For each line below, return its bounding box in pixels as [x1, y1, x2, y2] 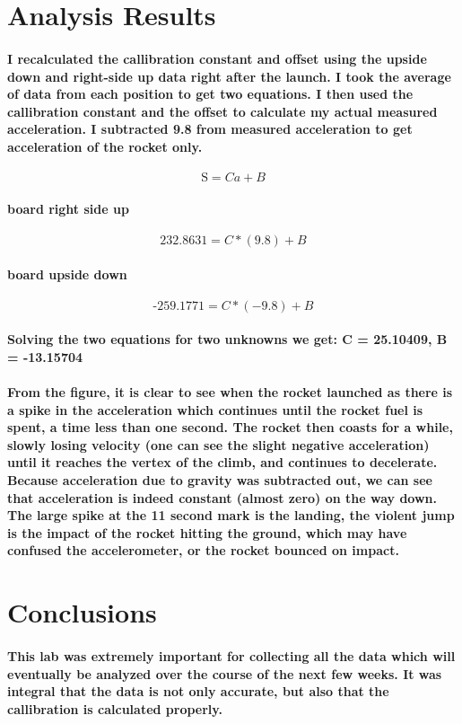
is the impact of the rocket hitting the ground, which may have [7, 523, 407, 542]
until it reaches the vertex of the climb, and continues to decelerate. [7, 453, 438, 472]
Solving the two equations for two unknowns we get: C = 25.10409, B [7, 330, 448, 349]
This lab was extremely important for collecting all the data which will [7, 647, 456, 666]
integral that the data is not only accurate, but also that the [7, 682, 389, 701]
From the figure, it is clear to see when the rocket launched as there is [7, 383, 453, 402]
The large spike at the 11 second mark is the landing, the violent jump [7, 506, 455, 525]
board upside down [7, 264, 127, 283]
